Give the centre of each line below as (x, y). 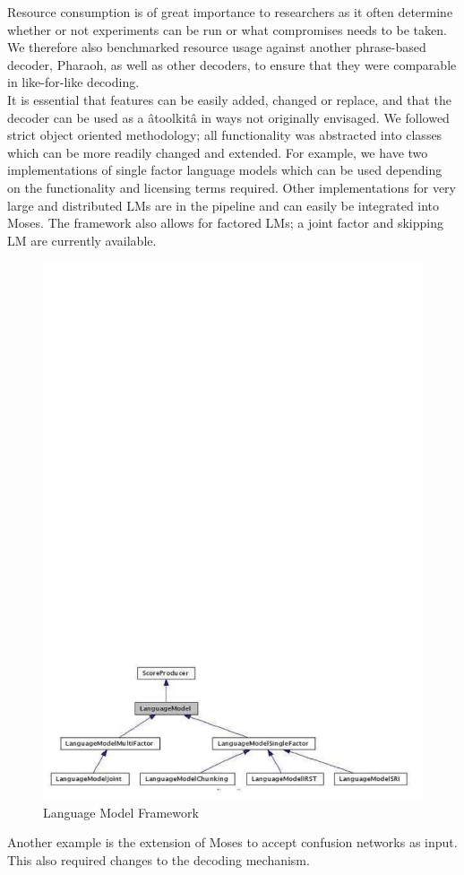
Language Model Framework (121, 812)
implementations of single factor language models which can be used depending (225, 170)
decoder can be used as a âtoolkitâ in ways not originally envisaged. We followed (228, 117)
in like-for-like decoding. (73, 82)
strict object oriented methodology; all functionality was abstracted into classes (225, 135)
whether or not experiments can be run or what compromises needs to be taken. (227, 29)
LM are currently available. (82, 240)
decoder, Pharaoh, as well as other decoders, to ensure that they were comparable (232, 64)
